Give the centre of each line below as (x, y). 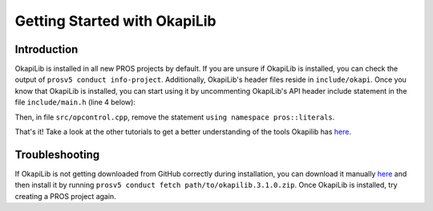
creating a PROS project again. (65, 196)
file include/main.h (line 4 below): (75, 102)
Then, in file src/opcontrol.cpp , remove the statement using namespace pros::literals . (175, 117)
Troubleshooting (57, 154)
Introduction (47, 49)
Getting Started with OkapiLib (115, 21)
